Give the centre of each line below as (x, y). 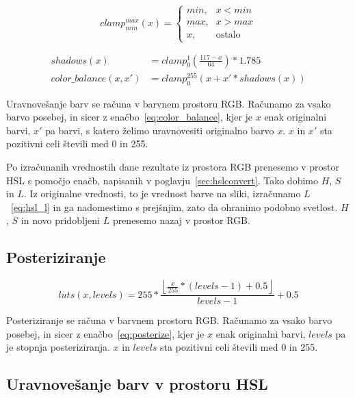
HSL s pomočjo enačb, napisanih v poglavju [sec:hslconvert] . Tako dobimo (162, 180)
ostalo (228, 35)
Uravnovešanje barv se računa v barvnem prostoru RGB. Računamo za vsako (169, 103)
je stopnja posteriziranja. (58, 347)
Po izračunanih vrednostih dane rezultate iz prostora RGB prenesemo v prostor (173, 166)
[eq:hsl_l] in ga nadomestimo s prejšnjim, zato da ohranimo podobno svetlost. (174, 207)
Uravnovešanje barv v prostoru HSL (137, 384)
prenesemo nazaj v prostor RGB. (181, 220)
